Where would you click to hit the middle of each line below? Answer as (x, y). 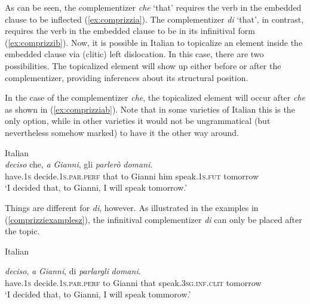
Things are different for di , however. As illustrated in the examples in (132, 207)
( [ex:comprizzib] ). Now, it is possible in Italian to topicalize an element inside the (154, 42)
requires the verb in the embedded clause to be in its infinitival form (130, 31)
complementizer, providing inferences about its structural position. (127, 77)
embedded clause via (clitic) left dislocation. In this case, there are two (134, 54)
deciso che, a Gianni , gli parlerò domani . (79, 164)
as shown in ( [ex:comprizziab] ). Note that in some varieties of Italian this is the (150, 109)
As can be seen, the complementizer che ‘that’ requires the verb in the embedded (153, 7)
